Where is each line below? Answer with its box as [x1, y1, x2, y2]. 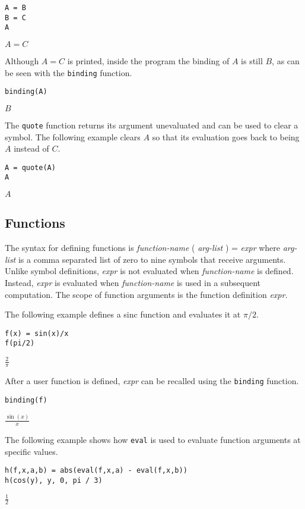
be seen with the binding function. [5, 66, 132, 78]
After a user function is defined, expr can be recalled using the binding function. [5, 375, 299, 387]
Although [5, 54, 39, 67]
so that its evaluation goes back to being [152, 130, 300, 143]
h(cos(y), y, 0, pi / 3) [5, 476, 103, 485]
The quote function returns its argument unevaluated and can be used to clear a [5, 118, 298, 131]
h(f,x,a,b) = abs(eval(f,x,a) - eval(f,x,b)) [5, 466, 188, 475]
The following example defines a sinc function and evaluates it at [5, 308, 241, 321]
